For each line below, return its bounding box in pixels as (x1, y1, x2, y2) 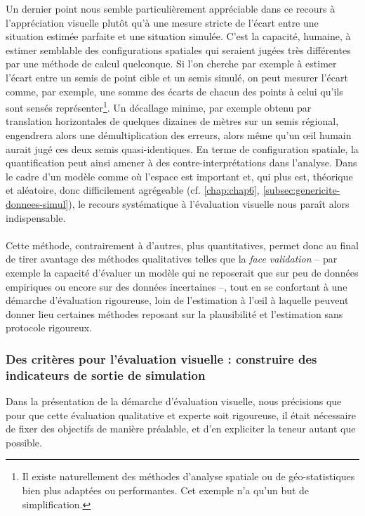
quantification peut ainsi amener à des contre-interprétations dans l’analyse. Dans (6, 155, 357, 170)
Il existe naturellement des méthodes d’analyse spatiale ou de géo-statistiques (22, 469, 355, 484)
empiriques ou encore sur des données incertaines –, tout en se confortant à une (6, 279, 347, 293)
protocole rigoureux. (6, 320, 93, 335)
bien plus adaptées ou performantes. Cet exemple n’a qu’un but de (22, 483, 310, 498)
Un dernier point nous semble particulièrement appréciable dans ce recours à (6, 1, 336, 15)
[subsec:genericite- (263, 183, 340, 197)
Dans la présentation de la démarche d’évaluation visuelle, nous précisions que (6, 394, 342, 409)
